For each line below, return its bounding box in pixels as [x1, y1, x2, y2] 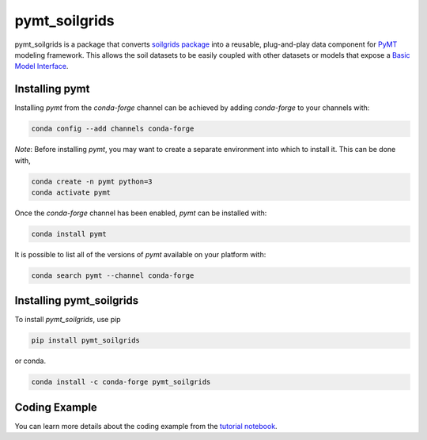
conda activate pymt [31, 188, 111, 197]
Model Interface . [14, 62, 69, 71]
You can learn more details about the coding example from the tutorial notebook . [14, 421, 278, 431]
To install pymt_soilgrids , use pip [14, 315, 122, 324]
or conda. [14, 356, 47, 366]
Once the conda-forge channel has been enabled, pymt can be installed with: [14, 208, 267, 218]
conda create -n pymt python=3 [31, 176, 153, 186]
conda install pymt [31, 229, 107, 238]
